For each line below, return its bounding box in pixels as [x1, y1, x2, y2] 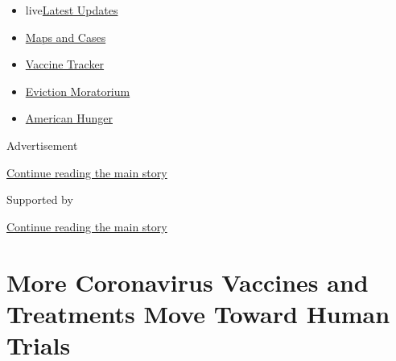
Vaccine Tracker [25, 56, 105, 73]
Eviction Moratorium [25, 82, 130, 99]
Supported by [6, 191, 73, 208]
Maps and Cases [25, 28, 106, 45]
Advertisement [6, 136, 78, 153]
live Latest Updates [25, 2, 118, 18]
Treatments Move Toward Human [6, 297, 390, 330]
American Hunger [25, 110, 113, 127]
